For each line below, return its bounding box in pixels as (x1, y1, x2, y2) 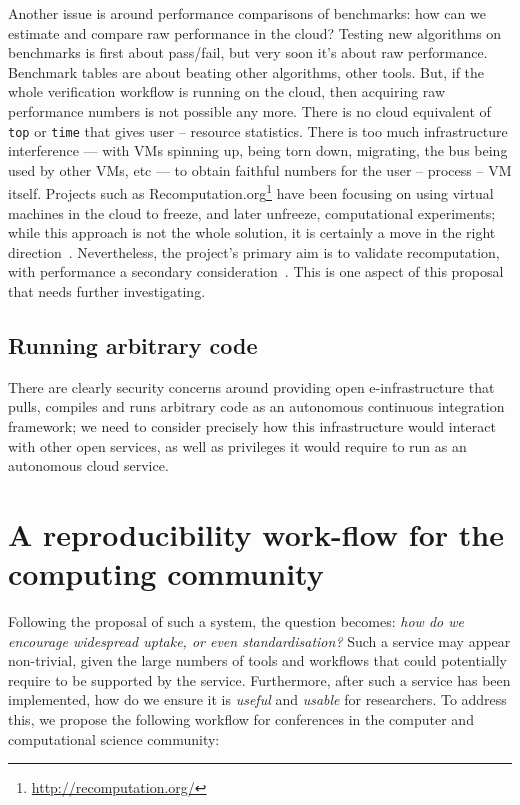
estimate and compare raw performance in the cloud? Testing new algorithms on (8, 22, 502, 43)
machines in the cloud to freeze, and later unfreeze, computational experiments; (8, 202, 496, 223)
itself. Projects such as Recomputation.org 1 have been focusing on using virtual (8, 180, 494, 204)
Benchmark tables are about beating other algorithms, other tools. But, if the (8, 61, 485, 82)
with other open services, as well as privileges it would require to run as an (8, 435, 467, 456)
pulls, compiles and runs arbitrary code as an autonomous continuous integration (8, 396, 505, 417)
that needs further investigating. (8, 281, 206, 302)
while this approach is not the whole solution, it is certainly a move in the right (8, 222, 496, 243)
